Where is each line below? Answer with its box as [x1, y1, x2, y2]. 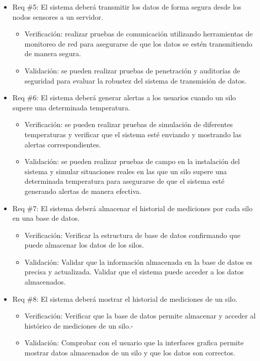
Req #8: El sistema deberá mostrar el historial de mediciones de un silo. [12, 293, 238, 304]
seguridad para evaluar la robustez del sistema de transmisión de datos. [24, 75, 247, 86]
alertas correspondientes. [24, 139, 101, 149]
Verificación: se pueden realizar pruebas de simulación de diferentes [24, 119, 233, 130]
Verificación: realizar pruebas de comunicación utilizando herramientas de [24, 28, 253, 39]
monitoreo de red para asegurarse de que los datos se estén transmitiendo [24, 38, 252, 49]
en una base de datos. [12, 213, 80, 223]
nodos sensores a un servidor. [12, 11, 103, 22]
